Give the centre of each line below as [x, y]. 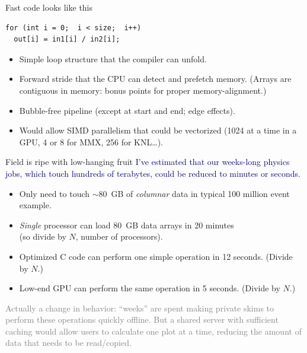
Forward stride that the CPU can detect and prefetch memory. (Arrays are [155, 79]
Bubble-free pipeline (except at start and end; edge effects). [127, 110]
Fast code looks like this [49, 7]
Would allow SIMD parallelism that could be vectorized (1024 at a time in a [158, 130]
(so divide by [43, 236]
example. [35, 205]
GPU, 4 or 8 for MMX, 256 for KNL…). [91, 141]
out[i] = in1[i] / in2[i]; [67, 39]
